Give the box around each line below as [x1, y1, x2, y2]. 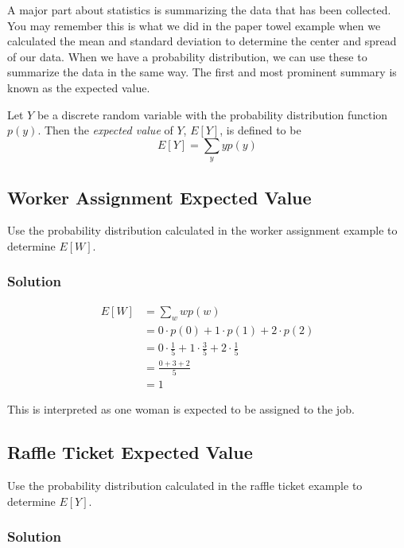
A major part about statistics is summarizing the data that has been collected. [7, 2, 391, 17]
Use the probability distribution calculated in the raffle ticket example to [7, 476, 363, 493]
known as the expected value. [7, 79, 150, 95]
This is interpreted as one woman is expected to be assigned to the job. [7, 401, 355, 418]
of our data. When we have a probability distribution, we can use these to [7, 48, 367, 64]
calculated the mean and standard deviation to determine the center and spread [7, 33, 397, 49]
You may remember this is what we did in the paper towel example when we [7, 17, 381, 33]
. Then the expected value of [37, 122, 173, 138]
